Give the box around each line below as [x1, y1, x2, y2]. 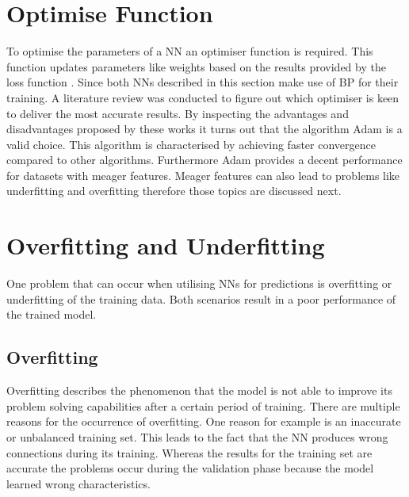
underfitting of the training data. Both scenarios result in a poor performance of [6, 290, 396, 307]
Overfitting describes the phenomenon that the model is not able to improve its [6, 382, 392, 399]
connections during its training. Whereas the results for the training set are [6, 444, 373, 461]
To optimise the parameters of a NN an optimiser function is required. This [6, 43, 373, 59]
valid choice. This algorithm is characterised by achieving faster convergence [6, 136, 376, 152]
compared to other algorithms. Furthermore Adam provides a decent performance [6, 151, 403, 168]
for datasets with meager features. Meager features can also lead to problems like [6, 166, 400, 183]
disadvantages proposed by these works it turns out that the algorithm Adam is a [6, 120, 403, 137]
